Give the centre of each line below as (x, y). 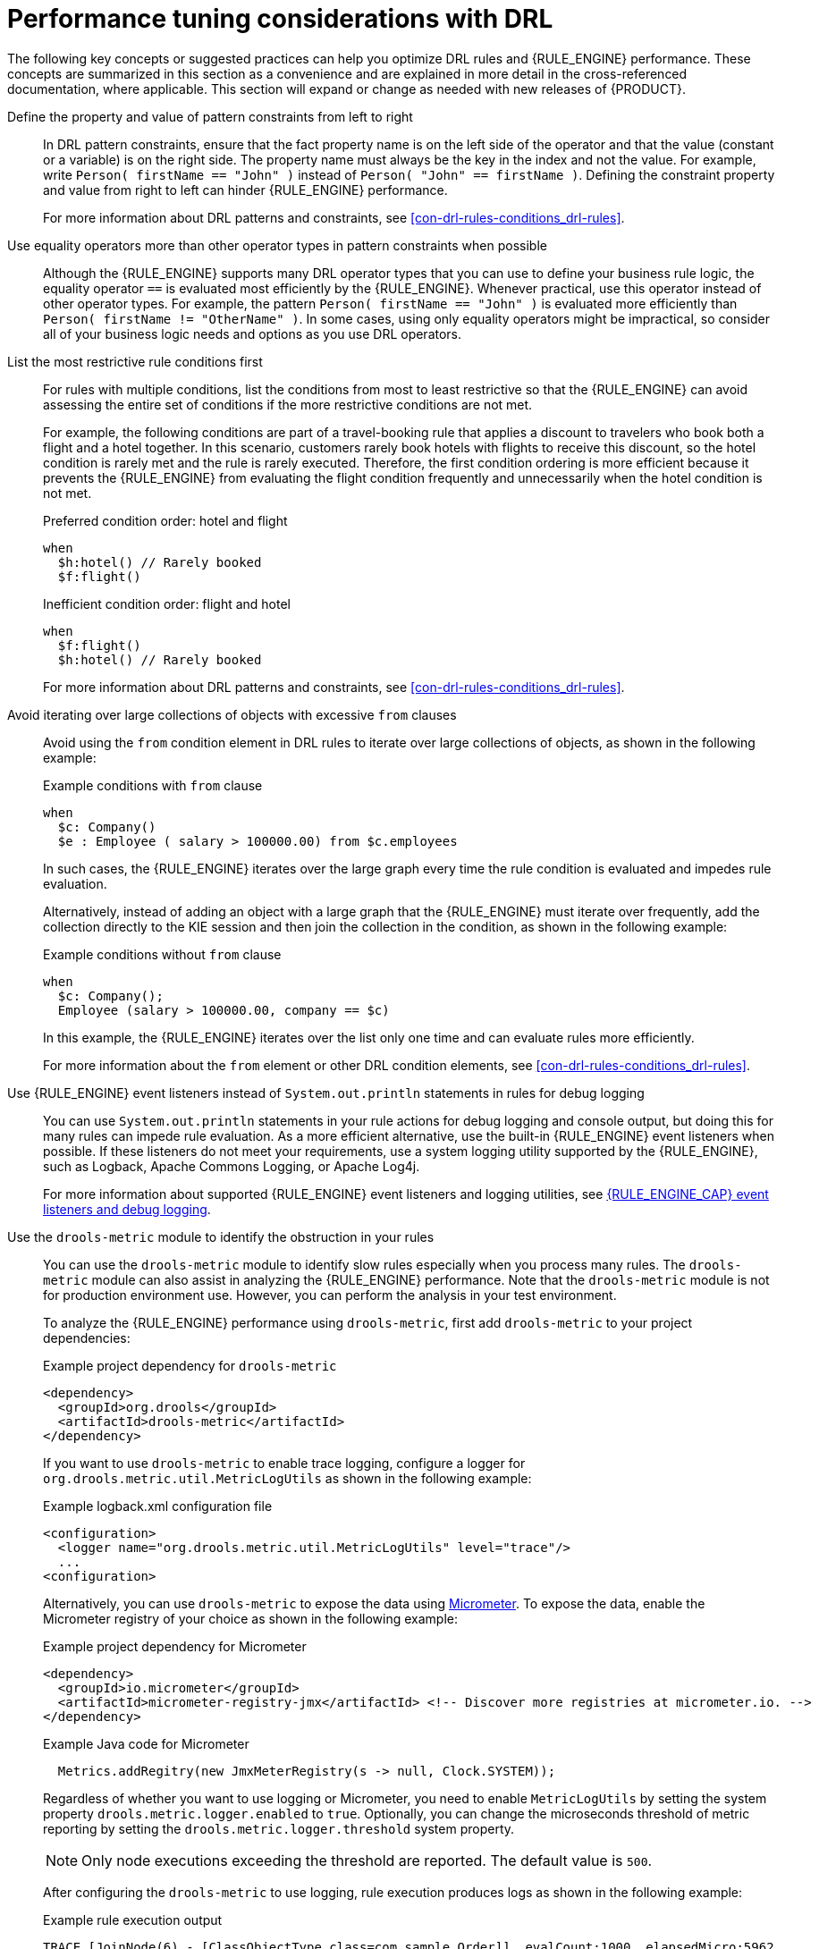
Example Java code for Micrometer (146, 1743)
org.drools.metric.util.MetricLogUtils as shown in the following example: (287, 1478)
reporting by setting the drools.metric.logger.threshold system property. (279, 1828)
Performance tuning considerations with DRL (280, 19)
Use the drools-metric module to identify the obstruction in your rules (221, 1236)
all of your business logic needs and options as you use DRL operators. (253, 333)
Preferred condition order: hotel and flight (165, 520)
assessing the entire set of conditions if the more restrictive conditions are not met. (288, 404)
